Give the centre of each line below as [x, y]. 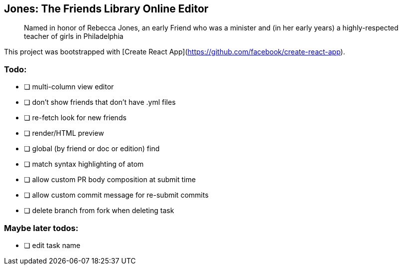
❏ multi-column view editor [69, 87]
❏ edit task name [52, 245]
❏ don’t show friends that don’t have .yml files [100, 102]
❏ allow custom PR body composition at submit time [110, 180]
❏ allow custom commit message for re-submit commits [116, 195]
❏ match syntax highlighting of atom [84, 164]
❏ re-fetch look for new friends [75, 118]
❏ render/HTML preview [64, 133]
